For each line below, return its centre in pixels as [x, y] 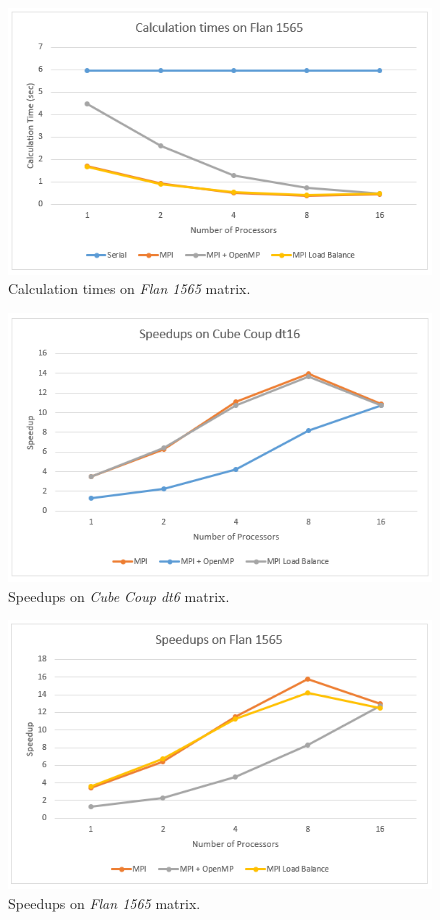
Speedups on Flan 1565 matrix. [104, 902]
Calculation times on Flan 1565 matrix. [129, 288]
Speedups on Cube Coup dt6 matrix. [119, 595]
